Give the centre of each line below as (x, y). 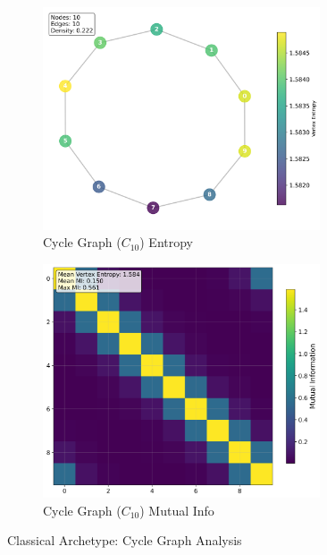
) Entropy (166, 242)
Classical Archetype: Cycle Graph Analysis (125, 540)
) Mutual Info (177, 510)
